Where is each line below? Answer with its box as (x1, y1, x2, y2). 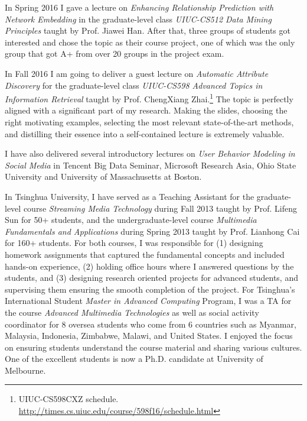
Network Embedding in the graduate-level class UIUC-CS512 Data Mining (5, 12, 272, 25)
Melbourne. (5, 364, 46, 376)
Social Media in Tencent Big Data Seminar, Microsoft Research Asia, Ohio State (5, 158, 296, 171)
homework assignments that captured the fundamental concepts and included (5, 248, 285, 260)
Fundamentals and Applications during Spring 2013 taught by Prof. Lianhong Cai (5, 225, 300, 237)
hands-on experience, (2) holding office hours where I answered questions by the (5, 260, 294, 272)
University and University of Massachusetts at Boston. (5, 170, 202, 183)
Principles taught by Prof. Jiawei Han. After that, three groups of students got (5, 24, 290, 37)
